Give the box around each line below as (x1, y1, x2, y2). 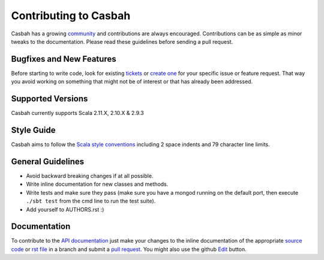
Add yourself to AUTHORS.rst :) (26, 205, 104, 213)
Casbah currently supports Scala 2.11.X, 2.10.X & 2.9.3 (11, 110, 144, 117)
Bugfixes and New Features (11, 54, 116, 64)
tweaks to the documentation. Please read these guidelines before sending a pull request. (11, 38, 233, 45)
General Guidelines (11, 156, 84, 167)
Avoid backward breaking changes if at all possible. (26, 172, 154, 179)
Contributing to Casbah (11, 9, 131, 22)
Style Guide (11, 125, 56, 135)
